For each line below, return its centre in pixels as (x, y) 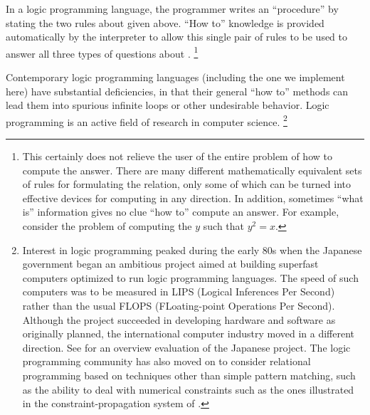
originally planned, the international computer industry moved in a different (189, 333)
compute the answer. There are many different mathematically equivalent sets (192, 170)
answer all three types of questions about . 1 (102, 52)
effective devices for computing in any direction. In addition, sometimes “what (193, 198)
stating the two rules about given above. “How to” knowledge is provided (165, 22)
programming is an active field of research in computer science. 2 (147, 120)
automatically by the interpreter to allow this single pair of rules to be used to (177, 37)
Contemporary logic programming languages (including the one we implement (175, 77)
